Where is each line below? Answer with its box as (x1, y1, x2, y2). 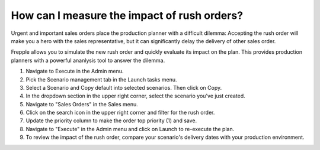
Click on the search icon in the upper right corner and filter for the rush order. (25, 109, 215, 116)
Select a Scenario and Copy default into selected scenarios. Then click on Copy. (25, 84, 222, 91)
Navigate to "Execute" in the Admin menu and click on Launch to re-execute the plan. (25, 125, 235, 132)
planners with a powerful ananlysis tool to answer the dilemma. (11, 57, 165, 64)
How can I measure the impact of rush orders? (11, 9, 243, 22)
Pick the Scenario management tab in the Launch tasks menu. (25, 76, 177, 83)
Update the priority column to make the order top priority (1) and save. (25, 117, 197, 124)
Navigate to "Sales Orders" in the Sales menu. (25, 100, 139, 107)
